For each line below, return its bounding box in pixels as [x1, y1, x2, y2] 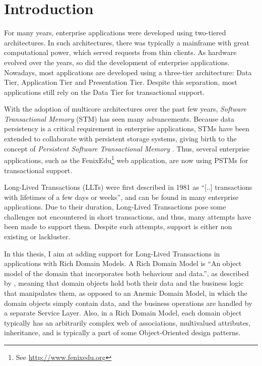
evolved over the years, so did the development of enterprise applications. [4, 57, 230, 67]
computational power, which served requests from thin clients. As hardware [4, 47, 237, 58]
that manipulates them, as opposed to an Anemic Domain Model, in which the [4, 288, 247, 298]
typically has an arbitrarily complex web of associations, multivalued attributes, [4, 317, 251, 328]
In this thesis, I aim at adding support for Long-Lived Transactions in [4, 248, 220, 258]
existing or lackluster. [4, 231, 71, 242]
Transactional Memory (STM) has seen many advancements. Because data [4, 113, 235, 124]
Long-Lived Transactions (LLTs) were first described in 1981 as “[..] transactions [4, 182, 252, 192]
